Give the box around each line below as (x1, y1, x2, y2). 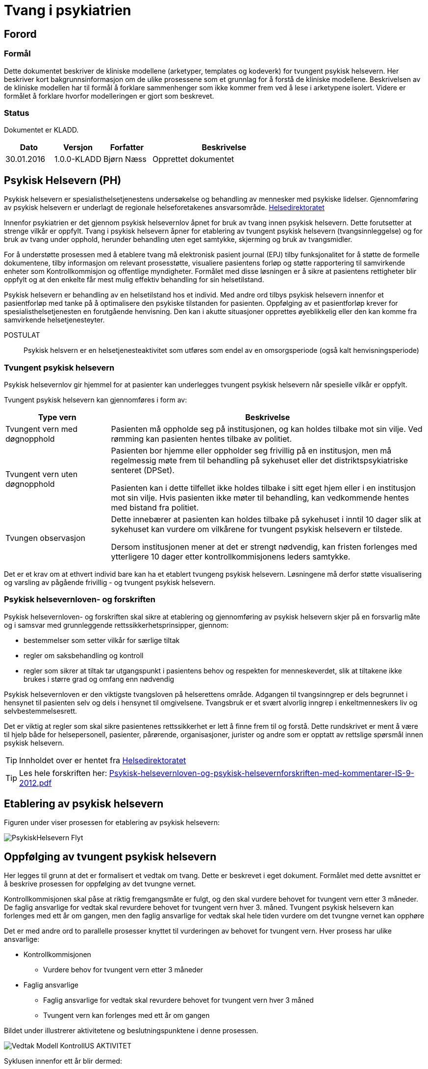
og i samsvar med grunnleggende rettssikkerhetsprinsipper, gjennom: (4, 620, 229, 629)
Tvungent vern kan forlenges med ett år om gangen (43, 1011, 210, 1020)
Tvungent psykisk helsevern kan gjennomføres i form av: (4, 395, 187, 404)
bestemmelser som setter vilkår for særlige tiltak (24, 636, 180, 644)
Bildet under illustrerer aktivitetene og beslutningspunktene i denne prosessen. (4, 1026, 258, 1035)
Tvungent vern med (5, 424, 77, 434)
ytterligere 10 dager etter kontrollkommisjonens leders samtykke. (111, 551, 351, 561)
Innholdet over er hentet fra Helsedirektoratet (19, 755, 186, 765)
